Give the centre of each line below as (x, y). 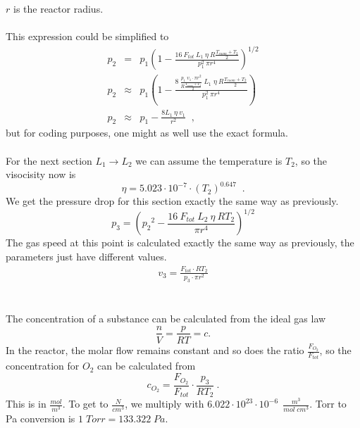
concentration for (43, 366)
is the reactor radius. (58, 8)
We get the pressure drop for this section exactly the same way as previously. (172, 201)
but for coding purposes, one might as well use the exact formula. (147, 133)
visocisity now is (41, 174)
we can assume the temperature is (209, 160)
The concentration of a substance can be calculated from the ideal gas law (166, 318)
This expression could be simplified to (87, 36)
